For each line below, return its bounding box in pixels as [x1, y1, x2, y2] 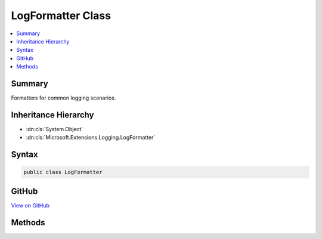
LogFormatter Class [11, 9, 112, 22]
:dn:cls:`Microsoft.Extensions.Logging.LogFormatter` [26, 134, 156, 141]
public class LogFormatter [23, 169, 103, 176]
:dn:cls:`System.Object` [26, 125, 83, 132]
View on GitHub [11, 201, 50, 209]
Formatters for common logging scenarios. [11, 94, 116, 101]
